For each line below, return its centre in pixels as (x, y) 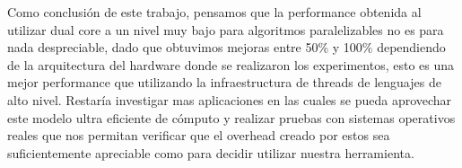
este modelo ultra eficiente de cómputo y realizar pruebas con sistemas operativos (231, 117)
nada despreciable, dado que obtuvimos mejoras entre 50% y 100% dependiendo (227, 47)
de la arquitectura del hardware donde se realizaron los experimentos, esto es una (231, 64)
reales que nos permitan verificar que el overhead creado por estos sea (199, 135)
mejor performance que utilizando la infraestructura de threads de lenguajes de (224, 82)
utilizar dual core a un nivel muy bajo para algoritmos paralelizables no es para (226, 29)
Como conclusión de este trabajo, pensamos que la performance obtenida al (214, 12)
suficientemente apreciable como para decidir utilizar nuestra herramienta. (211, 152)
